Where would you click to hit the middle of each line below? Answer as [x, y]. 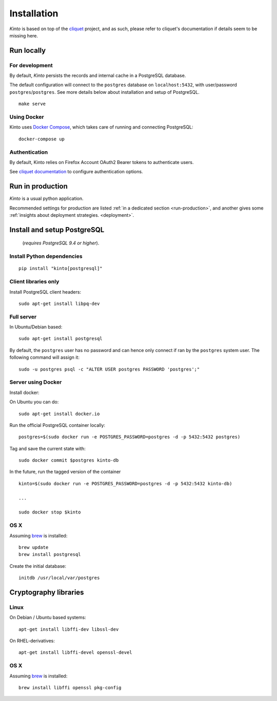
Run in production [38, 186]
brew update [34, 547]
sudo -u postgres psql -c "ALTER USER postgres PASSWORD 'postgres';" [109, 369]
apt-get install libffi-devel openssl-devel [76, 653]
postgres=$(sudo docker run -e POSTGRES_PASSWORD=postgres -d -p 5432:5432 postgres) [130, 437]
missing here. [24, 35]
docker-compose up [42, 139]
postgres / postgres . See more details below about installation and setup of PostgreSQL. [104, 92]
